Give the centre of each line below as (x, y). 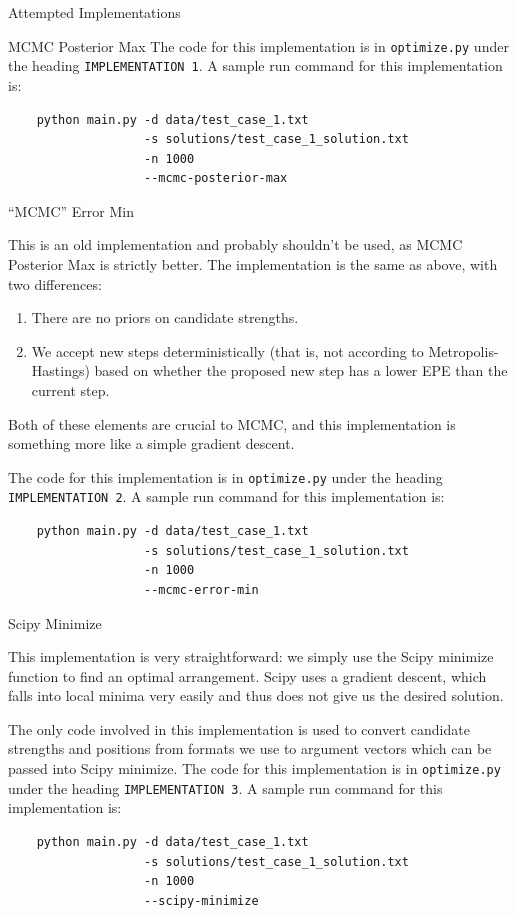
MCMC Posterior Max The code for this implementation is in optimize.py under (258, 45)
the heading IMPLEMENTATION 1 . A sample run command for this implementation (255, 65)
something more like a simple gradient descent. (151, 443)
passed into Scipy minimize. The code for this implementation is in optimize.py (254, 768)
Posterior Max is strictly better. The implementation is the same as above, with (253, 264)
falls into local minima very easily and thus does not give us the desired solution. (256, 695)
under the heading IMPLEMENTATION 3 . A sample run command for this (225, 787)
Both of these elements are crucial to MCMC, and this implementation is (232, 423)
